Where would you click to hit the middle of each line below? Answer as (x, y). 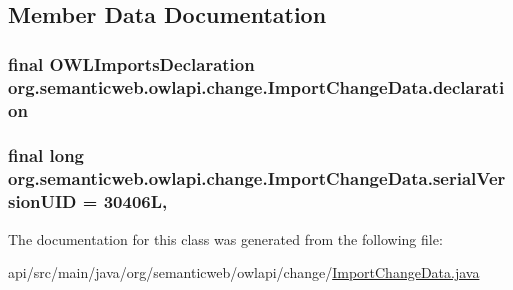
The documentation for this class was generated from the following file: (225, 238)
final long (46, 155)
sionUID (42, 201)
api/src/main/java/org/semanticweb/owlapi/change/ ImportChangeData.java (244, 272)
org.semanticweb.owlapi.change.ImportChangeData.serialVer (257, 178)
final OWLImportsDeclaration (131, 63)
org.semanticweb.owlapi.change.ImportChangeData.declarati (256, 86)
